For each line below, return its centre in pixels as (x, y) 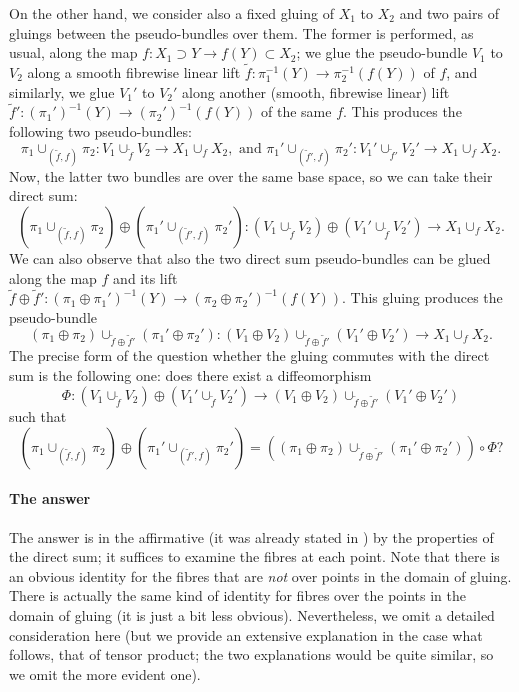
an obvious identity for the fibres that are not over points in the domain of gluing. (260, 575)
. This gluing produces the (422, 297)
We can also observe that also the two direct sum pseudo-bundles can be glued (250, 257)
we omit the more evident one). (105, 673)
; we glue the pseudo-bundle (382, 52)
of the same (296, 111)
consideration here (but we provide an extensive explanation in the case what (246, 634)
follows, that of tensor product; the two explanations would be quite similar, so (251, 654)
